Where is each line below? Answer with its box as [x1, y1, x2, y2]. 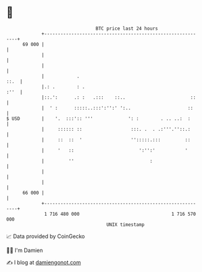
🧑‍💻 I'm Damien [6, 247, 44, 254]
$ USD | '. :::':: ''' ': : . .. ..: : [6, 115, 191, 122]
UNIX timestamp [106, 221, 145, 228]
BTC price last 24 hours [96, 25, 158, 32]
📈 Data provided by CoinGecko [6, 233, 85, 240]
